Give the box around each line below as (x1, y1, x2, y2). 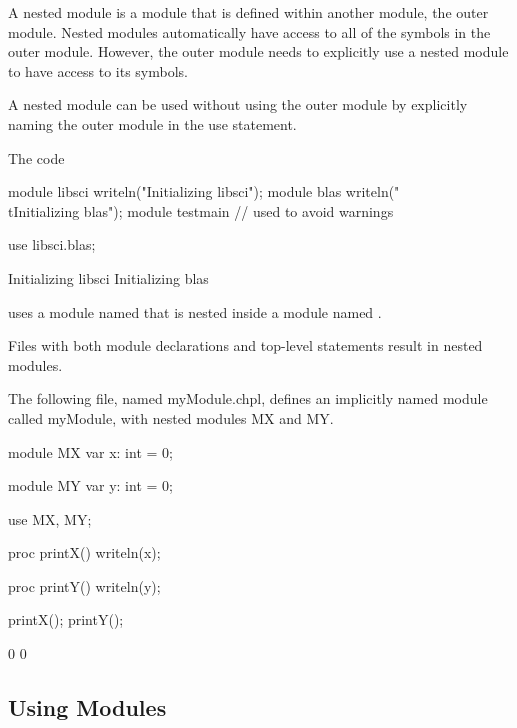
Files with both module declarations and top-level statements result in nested (8, 335, 483, 356)
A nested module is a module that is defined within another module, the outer (8, 2, 489, 22)
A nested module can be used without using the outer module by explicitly (8, 94, 468, 115)
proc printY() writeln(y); (8, 575, 161, 596)
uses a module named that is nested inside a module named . (8, 301, 382, 322)
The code (8, 147, 65, 168)
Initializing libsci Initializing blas (8, 267, 209, 288)
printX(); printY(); (8, 609, 124, 630)
